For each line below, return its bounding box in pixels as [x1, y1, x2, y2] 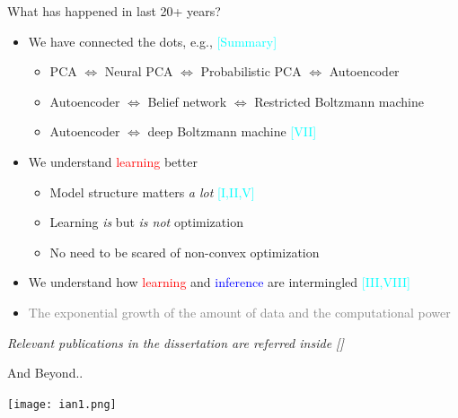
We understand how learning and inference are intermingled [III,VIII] [28, 273, 410, 292]
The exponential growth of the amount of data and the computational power [28, 302, 451, 321]
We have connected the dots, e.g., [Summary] [28, 31, 277, 50]
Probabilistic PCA [200, 62, 302, 81]
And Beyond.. [7, 363, 84, 382]
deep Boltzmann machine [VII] [147, 122, 317, 141]
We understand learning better [28, 152, 198, 170]
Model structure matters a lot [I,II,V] [49, 182, 255, 201]
